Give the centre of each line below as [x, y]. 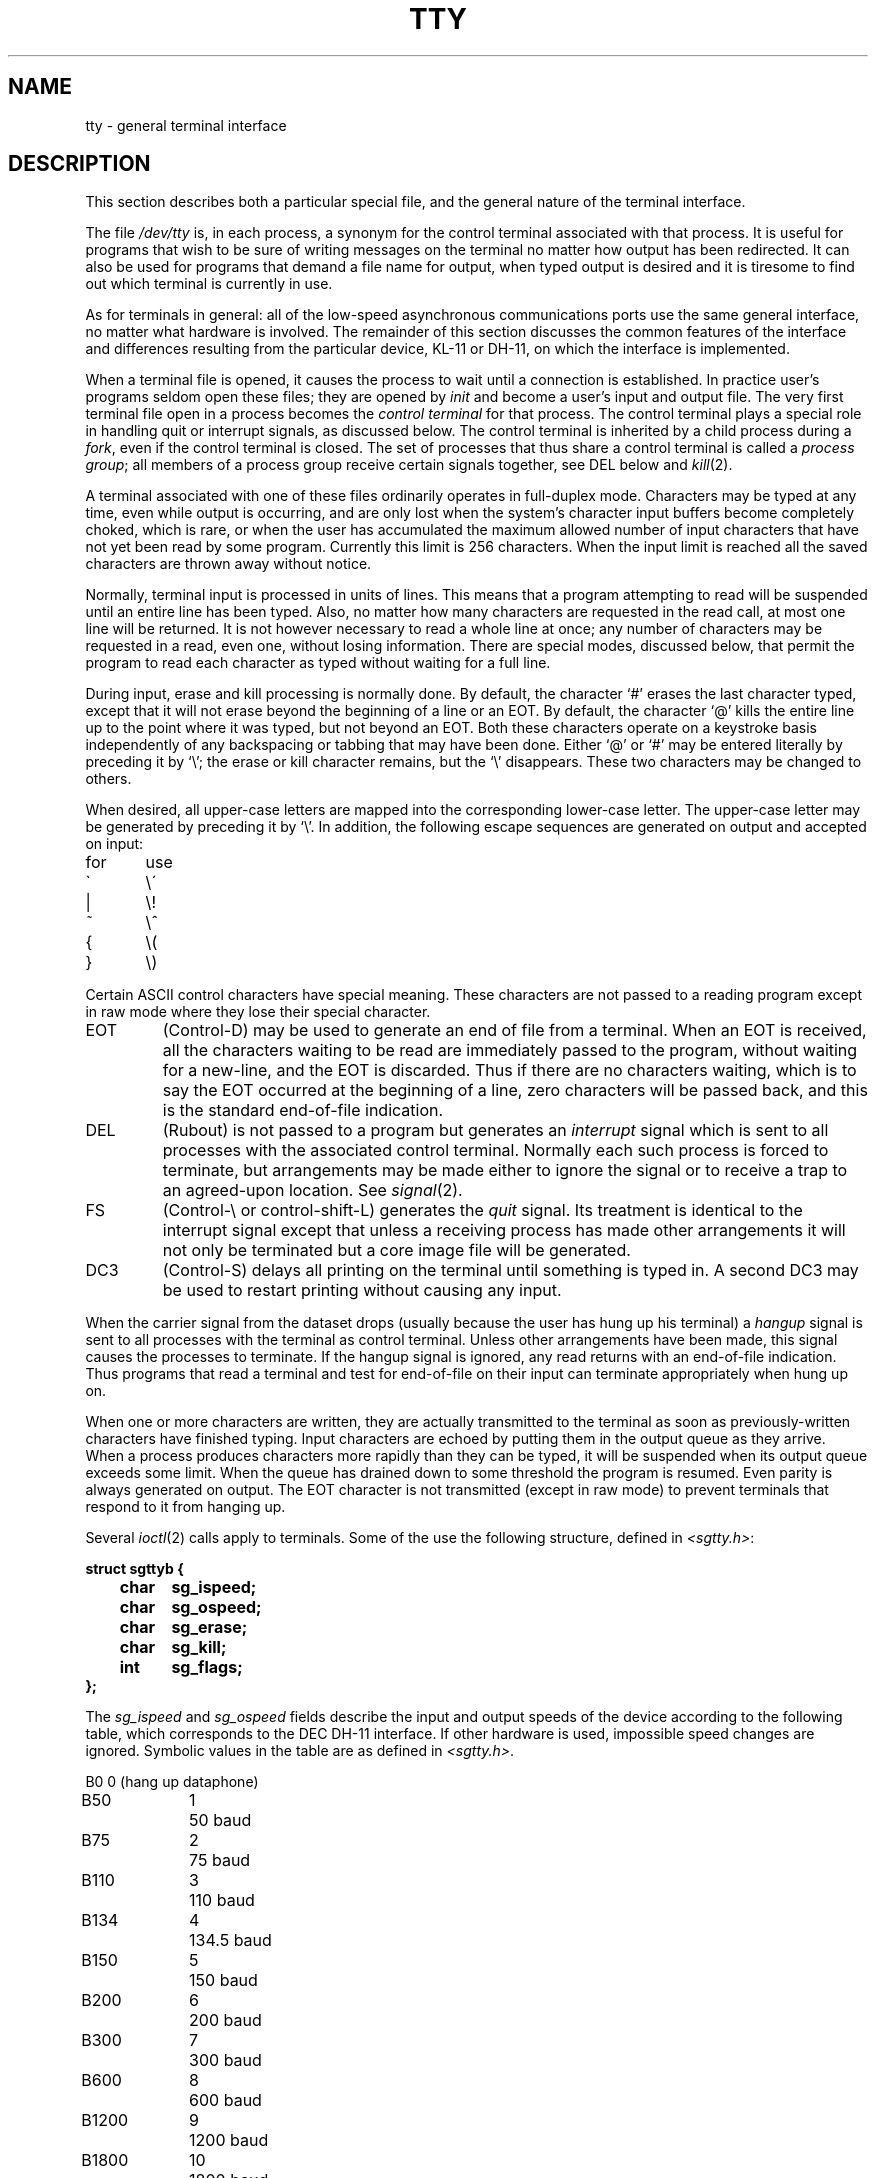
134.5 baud [230, 1940]
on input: [114, 844]
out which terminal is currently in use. [209, 284]
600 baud [225, 2100]
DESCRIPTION [79, 164]
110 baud [222, 1900]
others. [108, 779]
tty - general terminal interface [186, 125]
